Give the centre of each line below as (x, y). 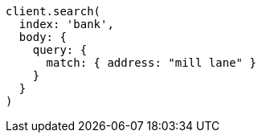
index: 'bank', (66, 24)
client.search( (53, 11)
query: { (60, 50)
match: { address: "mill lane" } (151, 63)
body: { (43, 37)
